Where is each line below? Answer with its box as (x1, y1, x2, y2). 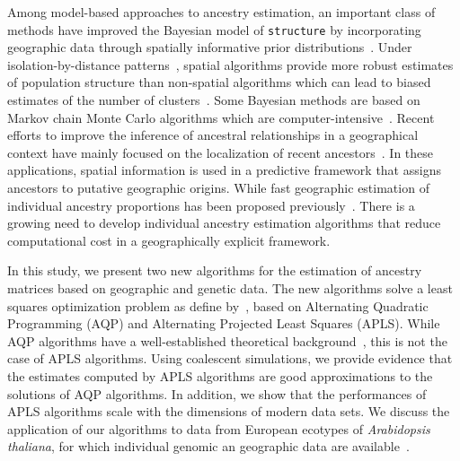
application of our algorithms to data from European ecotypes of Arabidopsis (7, 419, 430, 438)
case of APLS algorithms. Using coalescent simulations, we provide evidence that (7, 349, 453, 368)
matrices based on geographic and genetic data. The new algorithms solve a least (7, 278, 453, 297)
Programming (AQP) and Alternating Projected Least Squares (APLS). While (7, 314, 440, 333)
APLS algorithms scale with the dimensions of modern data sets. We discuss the (7, 402, 450, 421)
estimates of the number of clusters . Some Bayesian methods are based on (7, 91, 420, 109)
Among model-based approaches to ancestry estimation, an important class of (7, 3, 436, 21)
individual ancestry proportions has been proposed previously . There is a (7, 196, 415, 214)
